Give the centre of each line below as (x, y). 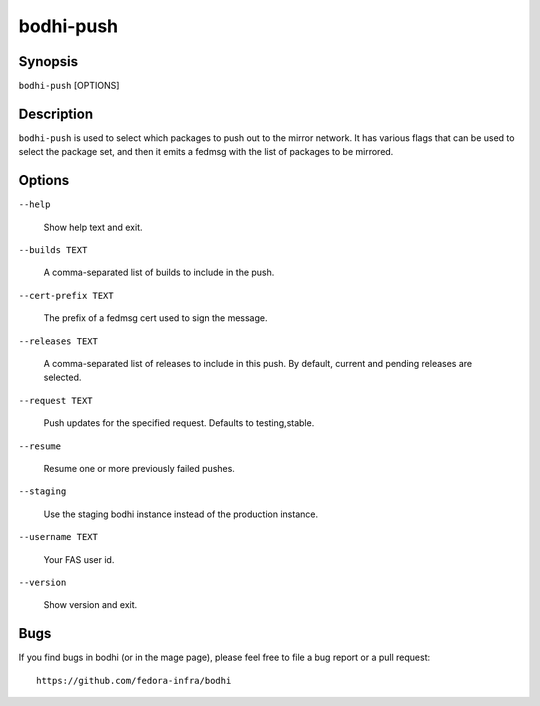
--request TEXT (56, 400)
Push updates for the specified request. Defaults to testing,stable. (179, 423)
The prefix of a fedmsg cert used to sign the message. (155, 318)
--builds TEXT (53, 250)
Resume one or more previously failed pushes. (139, 468)
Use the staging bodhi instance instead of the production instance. (181, 514)
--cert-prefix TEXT (66, 295)
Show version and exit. (90, 605)
